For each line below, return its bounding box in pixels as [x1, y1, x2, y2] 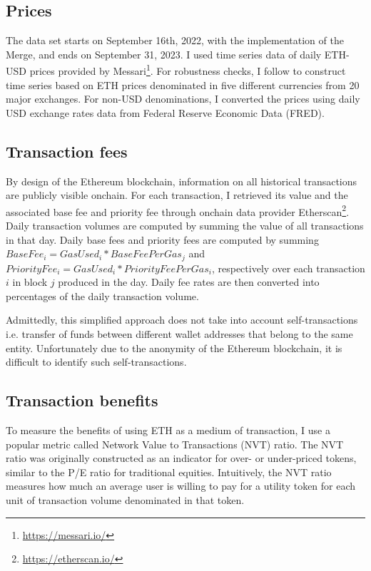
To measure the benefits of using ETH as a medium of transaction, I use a [6, 423, 330, 438]
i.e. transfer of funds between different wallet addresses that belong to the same [6, 326, 353, 341]
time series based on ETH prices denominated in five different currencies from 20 [6, 77, 360, 92]
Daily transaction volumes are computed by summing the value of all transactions [6, 218, 364, 233]
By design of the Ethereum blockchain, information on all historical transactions [6, 173, 357, 188]
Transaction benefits [6, 389, 158, 411]
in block [12, 274, 48, 289]
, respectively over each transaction [211, 260, 365, 275]
